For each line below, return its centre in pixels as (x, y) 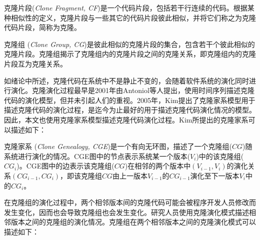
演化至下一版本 (215, 175)
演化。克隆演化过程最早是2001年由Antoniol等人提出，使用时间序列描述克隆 (132, 90)
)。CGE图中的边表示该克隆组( (65, 166)
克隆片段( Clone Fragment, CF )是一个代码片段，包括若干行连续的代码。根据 (126, 7)
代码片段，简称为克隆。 (42, 27)
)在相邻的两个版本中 (158, 166)
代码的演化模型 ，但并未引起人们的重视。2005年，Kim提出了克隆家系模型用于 (130, 100)
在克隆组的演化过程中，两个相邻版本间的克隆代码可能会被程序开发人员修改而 (130, 202)
